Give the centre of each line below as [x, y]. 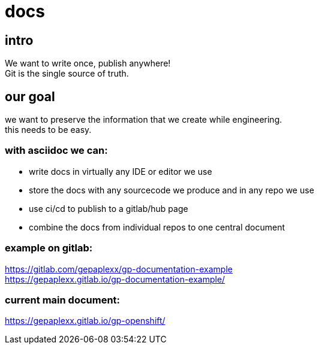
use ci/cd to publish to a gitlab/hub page [109, 208]
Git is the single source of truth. [67, 74]
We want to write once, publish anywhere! [88, 63]
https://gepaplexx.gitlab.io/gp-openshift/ [85, 321]
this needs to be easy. [48, 130]
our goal [30, 96]
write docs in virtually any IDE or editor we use [121, 171]
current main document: [63, 300]
